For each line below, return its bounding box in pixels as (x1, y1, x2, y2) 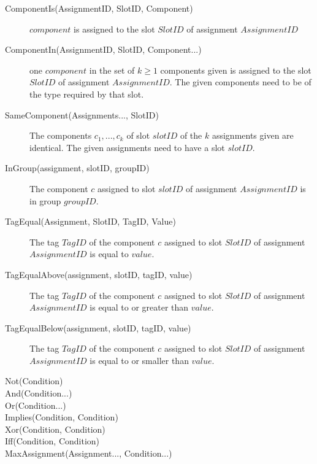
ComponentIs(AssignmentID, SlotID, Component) (5, 2, 193, 14)
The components (29, 129, 92, 142)
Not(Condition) (5, 374, 63, 387)
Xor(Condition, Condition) (5, 422, 105, 435)
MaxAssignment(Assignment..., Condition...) (5, 447, 172, 460)
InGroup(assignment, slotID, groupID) (5, 161, 150, 174)
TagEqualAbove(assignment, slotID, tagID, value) (5, 268, 193, 280)
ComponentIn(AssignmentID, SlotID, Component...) (5, 43, 202, 56)
